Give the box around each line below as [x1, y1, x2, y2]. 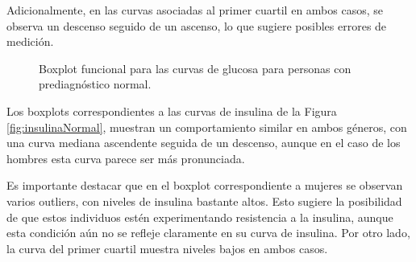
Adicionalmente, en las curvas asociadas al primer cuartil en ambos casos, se [6, 2, 383, 18]
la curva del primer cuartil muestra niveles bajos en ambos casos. [6, 239, 328, 256]
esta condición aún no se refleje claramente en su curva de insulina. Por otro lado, [6, 224, 410, 241]
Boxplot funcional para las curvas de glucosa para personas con [39, 59, 352, 76]
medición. [6, 33, 54, 50]
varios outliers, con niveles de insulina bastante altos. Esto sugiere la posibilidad [6, 192, 402, 209]
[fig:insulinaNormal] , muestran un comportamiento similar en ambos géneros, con [6, 118, 407, 135]
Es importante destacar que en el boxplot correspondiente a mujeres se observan [6, 177, 403, 194]
